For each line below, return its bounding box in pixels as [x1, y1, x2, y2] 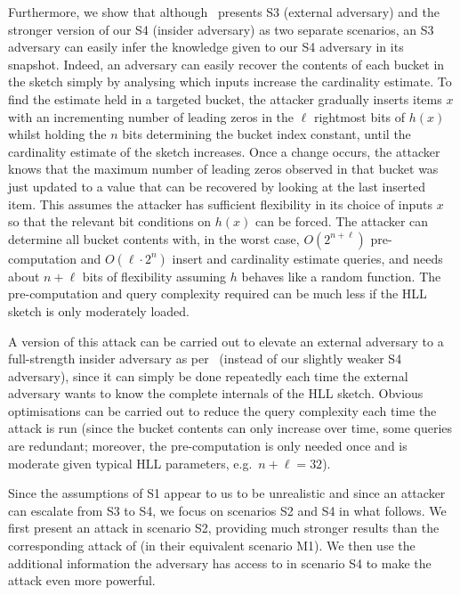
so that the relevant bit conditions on [8, 212, 212, 231]
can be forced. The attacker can [254, 212, 429, 231]
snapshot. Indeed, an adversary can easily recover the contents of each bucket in [8, 54, 445, 73]
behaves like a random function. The [241, 266, 441, 285]
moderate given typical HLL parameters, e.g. [8, 453, 253, 472]
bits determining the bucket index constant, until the [122, 125, 411, 143]
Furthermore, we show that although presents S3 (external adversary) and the [8, 3, 440, 20]
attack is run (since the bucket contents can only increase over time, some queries [8, 419, 453, 437]
